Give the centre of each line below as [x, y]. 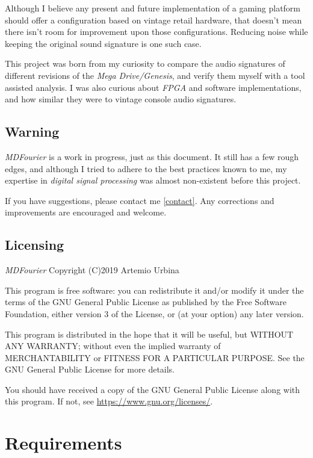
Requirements [64, 443]
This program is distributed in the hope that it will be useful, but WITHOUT [149, 334]
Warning [32, 132]
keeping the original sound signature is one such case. [103, 43]
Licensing [35, 245]
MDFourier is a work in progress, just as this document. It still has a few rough [152, 156]
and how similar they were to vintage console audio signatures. [121, 99]
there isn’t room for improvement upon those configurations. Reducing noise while [156, 32]
